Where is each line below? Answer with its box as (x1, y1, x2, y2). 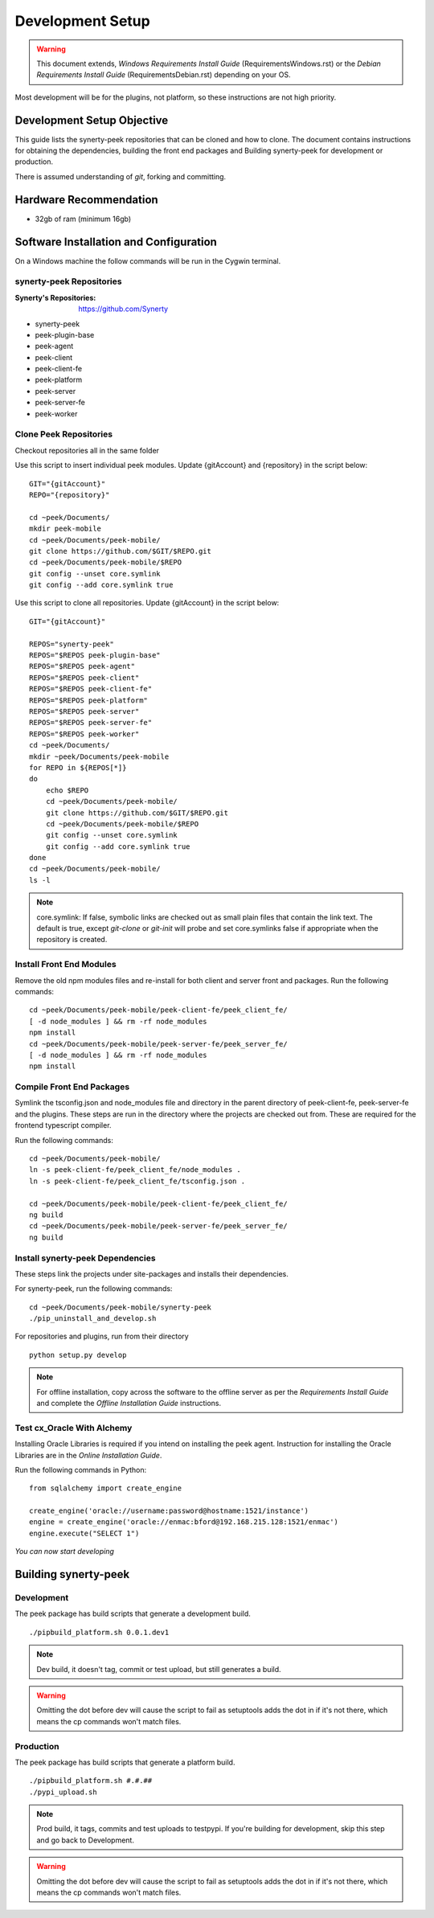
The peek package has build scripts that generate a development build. (14, 1609, 251, 1619)
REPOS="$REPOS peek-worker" (29, 729, 140, 739)
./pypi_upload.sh (29, 1787, 97, 1797)
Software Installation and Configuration (14, 235, 217, 248)
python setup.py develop (29, 1350, 127, 1359)
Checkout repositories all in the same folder (14, 445, 160, 455)
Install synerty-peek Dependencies (14, 1252, 156, 1264)
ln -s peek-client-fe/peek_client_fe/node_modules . (29, 1166, 241, 1174)
